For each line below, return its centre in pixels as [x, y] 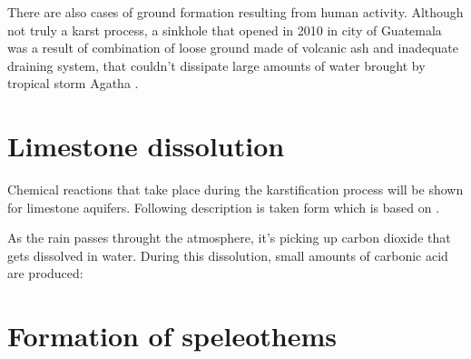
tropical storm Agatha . [73, 83]
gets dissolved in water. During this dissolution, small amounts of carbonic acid [228, 255]
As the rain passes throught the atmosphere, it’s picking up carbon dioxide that [229, 238]
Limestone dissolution [146, 146]
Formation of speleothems [172, 336]
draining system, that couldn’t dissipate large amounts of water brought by [216, 65]
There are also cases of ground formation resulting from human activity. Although [235, 12]
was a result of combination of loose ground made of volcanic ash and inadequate [233, 48]
